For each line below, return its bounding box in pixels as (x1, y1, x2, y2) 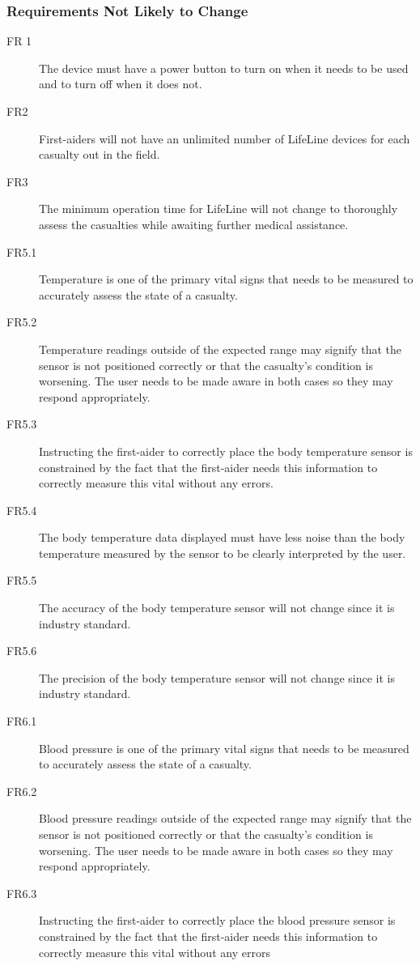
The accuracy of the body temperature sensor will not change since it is (39, 599, 395, 616)
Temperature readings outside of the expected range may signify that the (39, 340, 401, 357)
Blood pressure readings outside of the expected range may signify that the (39, 810, 412, 827)
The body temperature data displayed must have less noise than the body (39, 529, 405, 546)
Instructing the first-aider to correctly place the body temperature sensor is (39, 442, 413, 459)
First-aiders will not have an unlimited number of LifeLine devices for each (39, 130, 410, 147)
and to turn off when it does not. (39, 75, 202, 92)
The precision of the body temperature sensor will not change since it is (39, 669, 395, 686)
